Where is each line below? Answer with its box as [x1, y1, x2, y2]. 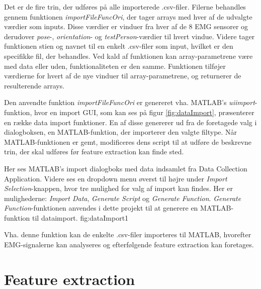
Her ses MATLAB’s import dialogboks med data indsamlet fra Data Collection [4, 163, 247, 173]
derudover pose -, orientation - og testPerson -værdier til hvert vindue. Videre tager [4, 31, 255, 41]
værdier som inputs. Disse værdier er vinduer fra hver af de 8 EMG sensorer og [4, 21, 248, 32]
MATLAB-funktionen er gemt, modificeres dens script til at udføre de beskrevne [4, 136, 252, 147]
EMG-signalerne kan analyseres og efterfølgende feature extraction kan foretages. [4, 239, 254, 250]
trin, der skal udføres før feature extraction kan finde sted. [4, 146, 184, 157]
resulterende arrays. [4, 80, 65, 90]
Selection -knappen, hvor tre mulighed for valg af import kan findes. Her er [4, 183, 233, 194]
